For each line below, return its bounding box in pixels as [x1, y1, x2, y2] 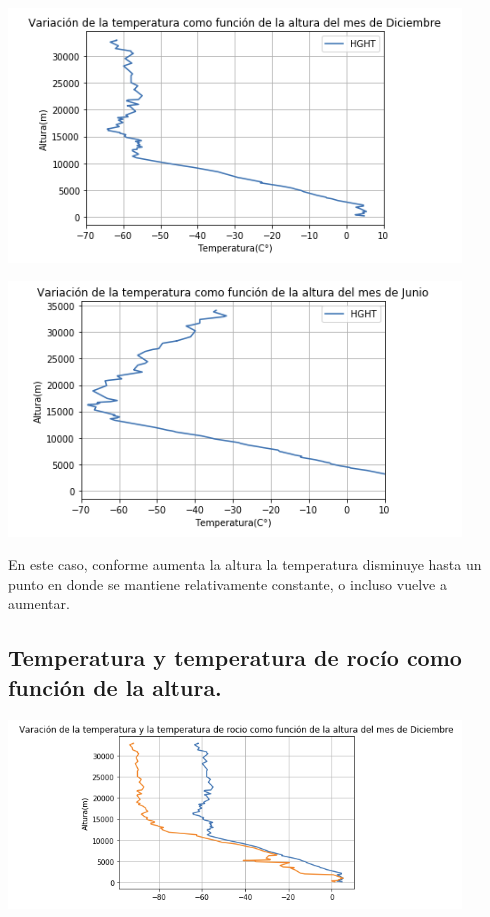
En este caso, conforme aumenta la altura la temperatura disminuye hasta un [8, 554, 482, 575]
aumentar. [8, 593, 70, 614]
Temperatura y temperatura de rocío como [8, 642, 462, 673]
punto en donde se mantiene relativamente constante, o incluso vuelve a [8, 573, 447, 594]
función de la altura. [8, 671, 222, 702]
